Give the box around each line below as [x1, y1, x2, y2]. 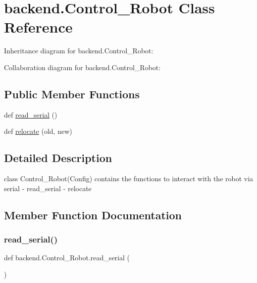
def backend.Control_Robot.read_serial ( [4, 252, 130, 263]
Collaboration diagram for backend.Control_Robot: [4, 62, 161, 72]
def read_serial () [4, 109, 57, 120]
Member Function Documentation [4, 207, 182, 222]
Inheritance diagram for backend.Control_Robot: [4, 45, 154, 56]
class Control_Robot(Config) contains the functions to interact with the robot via [4, 173, 254, 184]
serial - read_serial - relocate [4, 183, 92, 193]
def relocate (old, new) [4, 126, 72, 136]
